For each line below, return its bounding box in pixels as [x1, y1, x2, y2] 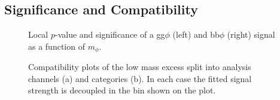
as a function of [28, 40, 85, 52]
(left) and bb [172, 28, 220, 41]
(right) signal [227, 28, 275, 41]
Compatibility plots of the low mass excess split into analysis [28, 60, 251, 73]
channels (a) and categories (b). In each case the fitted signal [28, 72, 252, 84]
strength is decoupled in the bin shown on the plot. [28, 84, 216, 96]
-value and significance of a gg [54, 28, 165, 41]
